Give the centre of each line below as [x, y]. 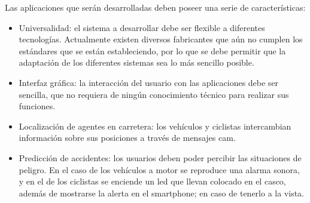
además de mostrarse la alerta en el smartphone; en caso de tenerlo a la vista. [161, 193]
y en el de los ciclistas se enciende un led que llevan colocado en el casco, [152, 181]
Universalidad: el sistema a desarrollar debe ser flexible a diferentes [142, 27]
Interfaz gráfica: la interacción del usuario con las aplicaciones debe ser [149, 82]
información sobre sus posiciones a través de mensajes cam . [127, 138]
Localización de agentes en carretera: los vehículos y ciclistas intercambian [155, 126]
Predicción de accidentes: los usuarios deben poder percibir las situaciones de [160, 157]
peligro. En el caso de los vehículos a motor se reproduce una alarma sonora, [159, 169]
